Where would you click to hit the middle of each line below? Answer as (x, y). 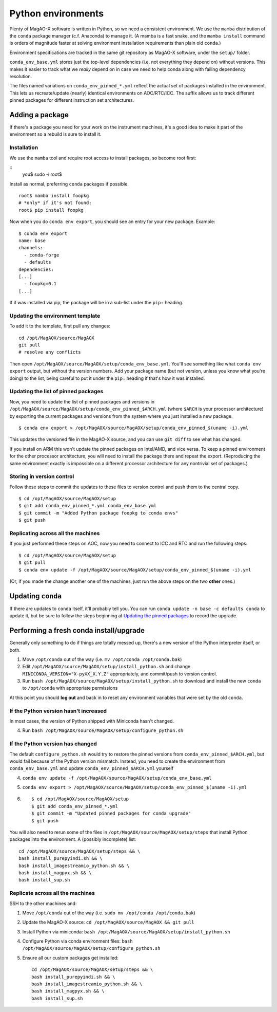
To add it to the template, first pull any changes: (60, 326)
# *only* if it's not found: (55, 203)
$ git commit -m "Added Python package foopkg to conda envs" (98, 513)
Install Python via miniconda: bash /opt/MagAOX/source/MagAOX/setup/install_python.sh (126, 932)
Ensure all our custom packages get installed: (71, 958)
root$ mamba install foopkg (54, 196)
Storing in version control (42, 476)
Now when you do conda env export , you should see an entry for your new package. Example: (112, 222)
